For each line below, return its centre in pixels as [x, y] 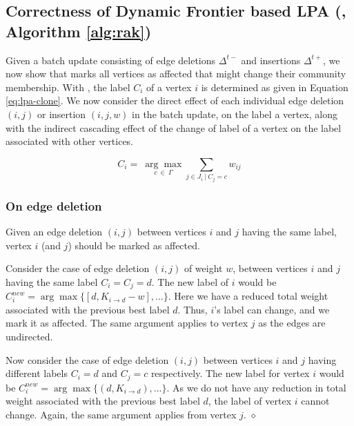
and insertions [271, 60]
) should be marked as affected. [134, 245]
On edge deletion [54, 205]
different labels [37, 373]
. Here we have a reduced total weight [248, 296]
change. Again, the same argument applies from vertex [121, 414]
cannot [315, 401]
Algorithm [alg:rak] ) [79, 31]
